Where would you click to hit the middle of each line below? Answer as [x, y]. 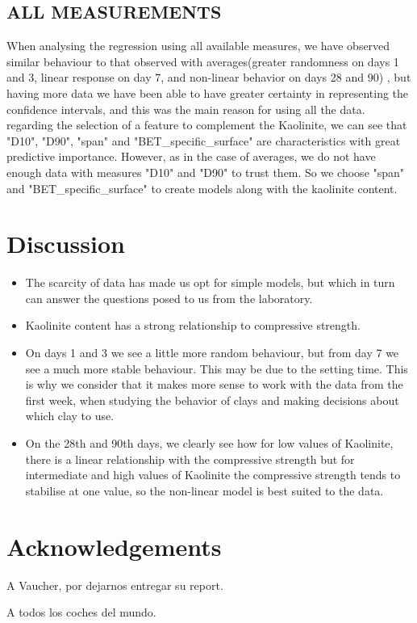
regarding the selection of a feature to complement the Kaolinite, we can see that [207, 125]
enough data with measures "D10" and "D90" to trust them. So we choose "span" [206, 172]
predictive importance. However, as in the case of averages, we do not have [191, 156]
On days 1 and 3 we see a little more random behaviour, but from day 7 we [212, 353]
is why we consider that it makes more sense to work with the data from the [214, 384]
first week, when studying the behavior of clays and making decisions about [212, 400]
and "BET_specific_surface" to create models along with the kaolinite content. [202, 188]
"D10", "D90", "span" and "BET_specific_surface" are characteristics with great [204, 140]
